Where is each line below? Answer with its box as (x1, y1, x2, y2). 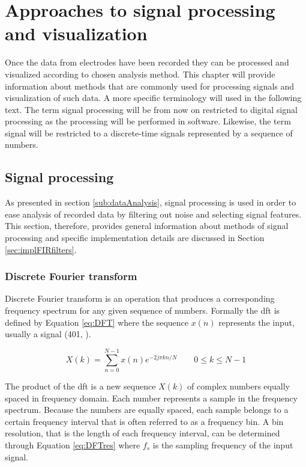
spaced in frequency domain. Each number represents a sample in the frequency (5, 391, 298, 404)
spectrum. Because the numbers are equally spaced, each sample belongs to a (5, 403, 289, 416)
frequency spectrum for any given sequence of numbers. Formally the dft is (5, 304, 280, 317)
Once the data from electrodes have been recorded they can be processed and (5, 56, 289, 69)
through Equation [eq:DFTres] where (5, 438, 140, 451)
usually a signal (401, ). (5, 328, 91, 340)
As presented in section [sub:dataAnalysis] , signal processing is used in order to (5, 196, 296, 209)
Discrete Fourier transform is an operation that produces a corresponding (5, 292, 275, 305)
